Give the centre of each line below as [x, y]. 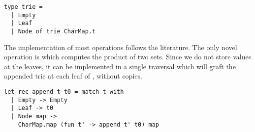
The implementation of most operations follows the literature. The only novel [121, 47]
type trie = [23, 7]
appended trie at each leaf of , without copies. [73, 76]
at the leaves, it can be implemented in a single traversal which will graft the [120, 66]
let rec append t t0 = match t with [64, 92]
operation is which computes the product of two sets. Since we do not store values [128, 57]
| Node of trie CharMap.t [53, 31]
